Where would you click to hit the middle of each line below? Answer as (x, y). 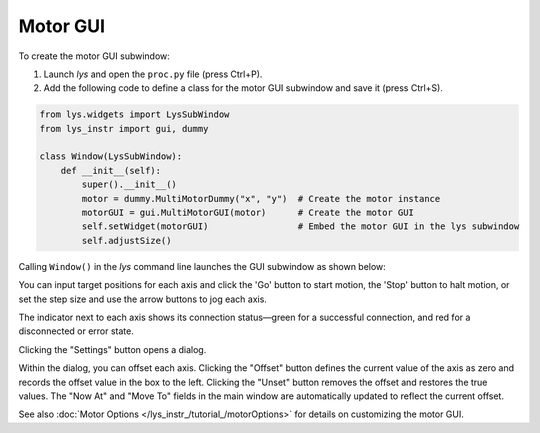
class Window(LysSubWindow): (111, 156)
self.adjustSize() (126, 240)
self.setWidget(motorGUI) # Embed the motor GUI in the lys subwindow (300, 226)
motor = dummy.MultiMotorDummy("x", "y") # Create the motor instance (261, 198)
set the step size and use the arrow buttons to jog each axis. (142, 299)
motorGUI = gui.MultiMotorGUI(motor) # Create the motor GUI (248, 213)
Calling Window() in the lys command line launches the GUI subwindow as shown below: (202, 266)
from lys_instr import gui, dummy (124, 128)
